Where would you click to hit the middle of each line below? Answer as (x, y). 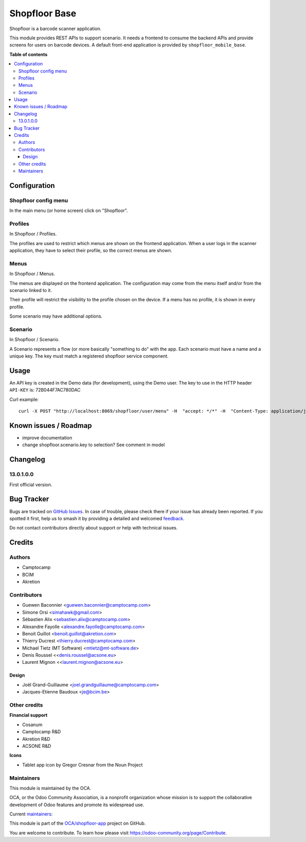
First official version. (31, 485)
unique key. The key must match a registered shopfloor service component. (89, 356)
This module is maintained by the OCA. (50, 788)
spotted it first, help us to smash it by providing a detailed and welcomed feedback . (97, 518)
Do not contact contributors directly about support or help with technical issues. (94, 528)
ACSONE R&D (37, 746)
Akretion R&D (36, 739)
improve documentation (47, 438)
